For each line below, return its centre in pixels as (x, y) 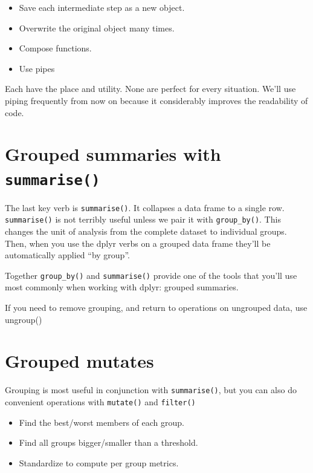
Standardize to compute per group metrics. (99, 462)
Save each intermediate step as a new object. (102, 7)
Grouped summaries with (113, 154)
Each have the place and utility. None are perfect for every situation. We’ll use (150, 89)
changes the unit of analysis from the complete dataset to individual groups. (146, 231)
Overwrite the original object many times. (97, 28)
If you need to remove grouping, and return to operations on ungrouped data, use (156, 307)
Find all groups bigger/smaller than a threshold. (108, 442)
